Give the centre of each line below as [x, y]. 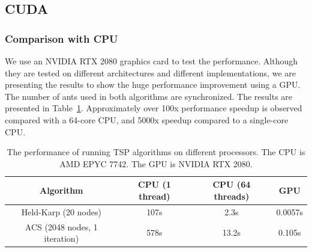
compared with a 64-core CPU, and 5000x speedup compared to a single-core [147, 119]
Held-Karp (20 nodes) [61, 211]
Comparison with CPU [61, 38]
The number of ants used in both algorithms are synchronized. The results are [149, 96]
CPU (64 [232, 184]
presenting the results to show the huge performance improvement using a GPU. [153, 85]
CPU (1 [154, 184]
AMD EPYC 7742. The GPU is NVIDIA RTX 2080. [156, 163]
